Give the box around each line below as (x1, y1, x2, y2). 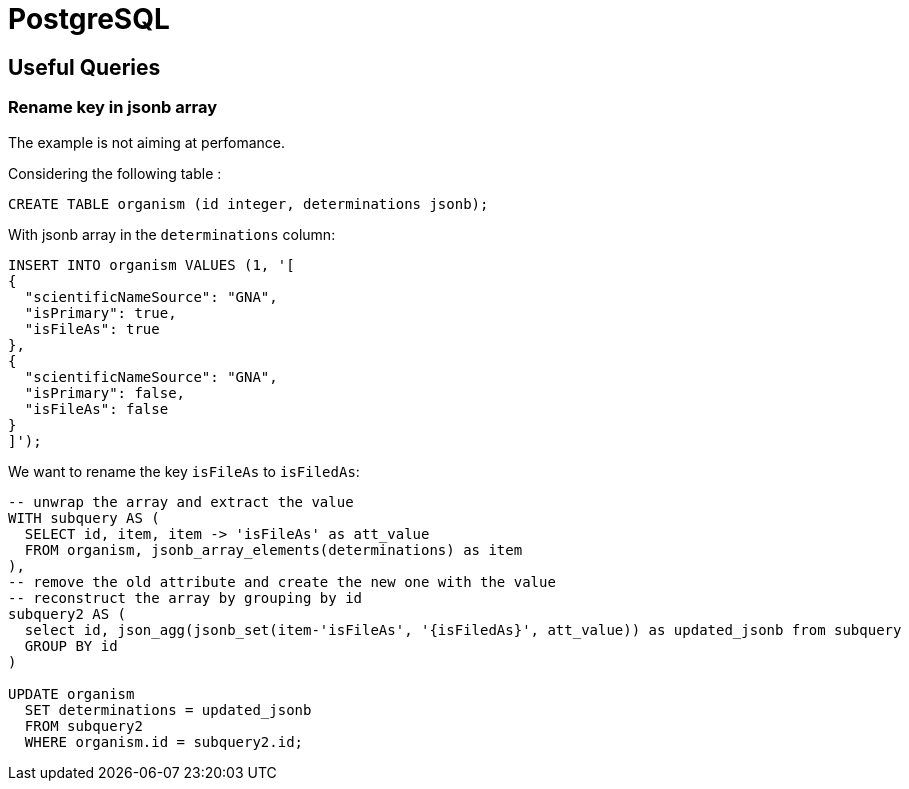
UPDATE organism (8, 685, 135, 702)
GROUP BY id (24, 637, 118, 654)
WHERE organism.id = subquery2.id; (24, 733, 304, 750)
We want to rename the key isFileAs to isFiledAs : (8, 462, 360, 480)
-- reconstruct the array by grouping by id (8, 589, 363, 606)
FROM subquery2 (24, 717, 143, 734)
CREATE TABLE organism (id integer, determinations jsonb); (8, 195, 489, 212)
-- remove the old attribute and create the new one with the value (8, 573, 556, 590)
